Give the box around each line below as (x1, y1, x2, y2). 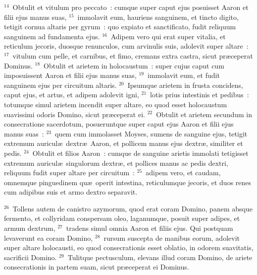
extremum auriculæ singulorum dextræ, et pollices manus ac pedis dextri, (4, 157, 228, 168)
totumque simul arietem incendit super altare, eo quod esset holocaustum (4, 99, 227, 109)
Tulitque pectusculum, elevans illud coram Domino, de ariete (67, 252, 253, 262)
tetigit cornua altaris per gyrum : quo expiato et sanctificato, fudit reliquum (4, 21, 236, 32)
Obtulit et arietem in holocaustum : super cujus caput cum (44, 60, 224, 70)
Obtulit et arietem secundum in (156, 109, 253, 119)
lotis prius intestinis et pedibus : (150, 89, 249, 100)
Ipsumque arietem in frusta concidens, (127, 79, 243, 90)
